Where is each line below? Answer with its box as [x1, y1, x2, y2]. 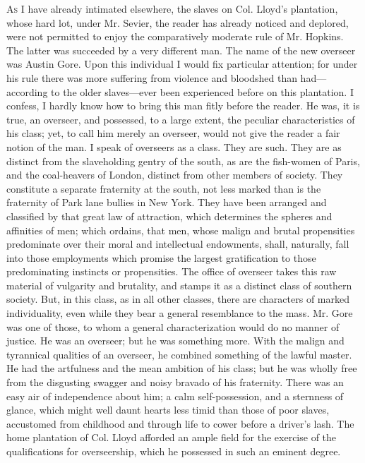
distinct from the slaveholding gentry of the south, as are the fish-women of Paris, [6, 153, 360, 168]
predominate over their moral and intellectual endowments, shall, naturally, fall [6, 236, 349, 251]
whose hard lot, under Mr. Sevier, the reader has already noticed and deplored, [6, 15, 349, 30]
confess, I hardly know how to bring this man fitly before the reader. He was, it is [6, 98, 360, 113]
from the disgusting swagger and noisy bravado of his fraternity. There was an [6, 375, 344, 390]
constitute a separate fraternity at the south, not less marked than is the [6, 181, 321, 196]
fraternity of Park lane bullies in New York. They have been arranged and [6, 195, 327, 210]
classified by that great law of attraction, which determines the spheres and [6, 208, 333, 223]
